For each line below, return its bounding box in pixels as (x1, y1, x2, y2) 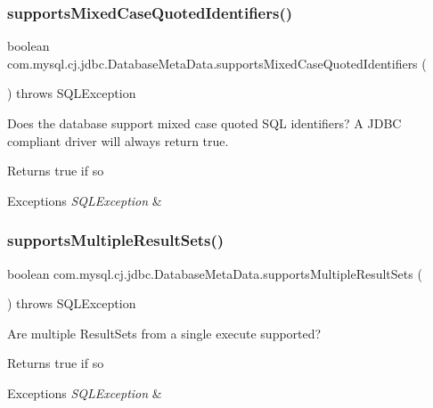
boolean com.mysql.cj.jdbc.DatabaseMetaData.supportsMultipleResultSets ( (7, 264, 422, 282)
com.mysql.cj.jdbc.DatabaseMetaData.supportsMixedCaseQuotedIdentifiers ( (7, 53, 427, 72)
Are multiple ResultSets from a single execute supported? (7, 323, 322, 342)
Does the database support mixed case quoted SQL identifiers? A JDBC (7, 114, 402, 132)
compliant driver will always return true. (7, 131, 229, 150)
